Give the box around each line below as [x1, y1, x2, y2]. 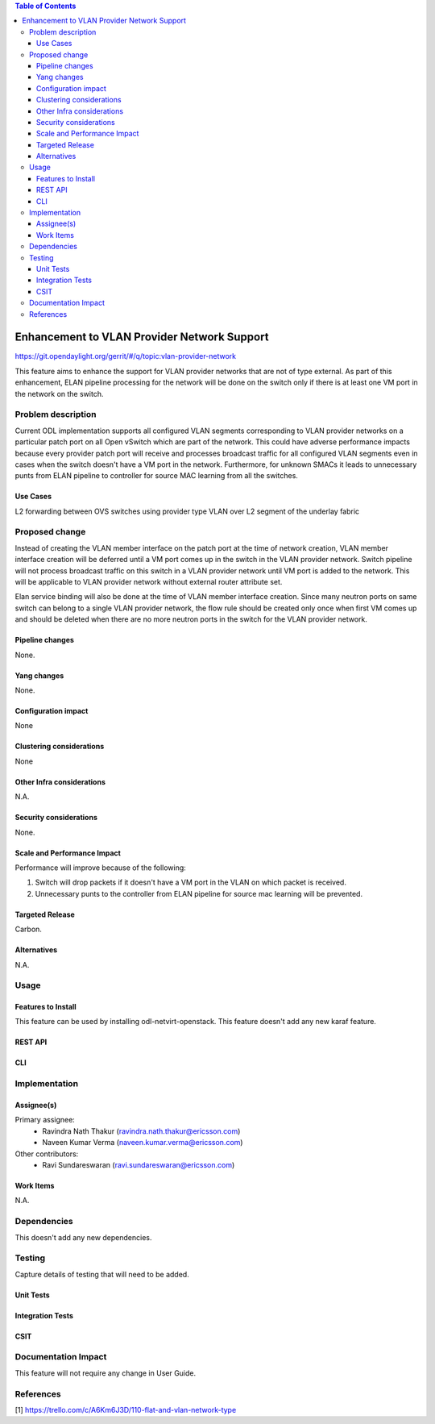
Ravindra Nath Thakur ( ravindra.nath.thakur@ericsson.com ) [42, 1126, 241, 1136]
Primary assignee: [14, 1115, 76, 1125]
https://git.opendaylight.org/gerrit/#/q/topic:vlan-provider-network [14, 352, 237, 361]
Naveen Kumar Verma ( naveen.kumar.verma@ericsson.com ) [42, 1138, 243, 1147]
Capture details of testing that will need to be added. [14, 1269, 189, 1279]
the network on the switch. [14, 389, 104, 398]
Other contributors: [14, 1149, 79, 1159]
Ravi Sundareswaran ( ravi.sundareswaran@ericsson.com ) [42, 1160, 235, 1169]
